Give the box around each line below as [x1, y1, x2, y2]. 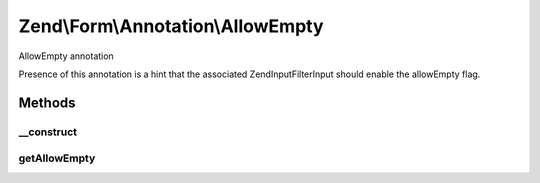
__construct [18, 125, 78, 139]
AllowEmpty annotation [18, 50, 114, 62]
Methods [18, 94, 76, 111]
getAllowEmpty [18, 151, 96, 165]
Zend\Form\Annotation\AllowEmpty [18, 15, 324, 37]
